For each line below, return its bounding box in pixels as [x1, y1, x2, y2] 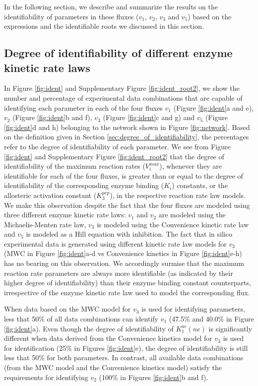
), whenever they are [159, 161, 222, 171]
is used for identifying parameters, [141, 304, 245, 314]
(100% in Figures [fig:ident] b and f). [99, 372, 208, 382]
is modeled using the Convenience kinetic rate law [97, 219, 249, 229]
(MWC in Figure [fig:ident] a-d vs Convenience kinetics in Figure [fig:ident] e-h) [4, 248, 242, 258]
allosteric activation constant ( [4, 190, 97, 200]
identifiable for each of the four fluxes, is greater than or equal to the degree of [4, 170, 243, 181]
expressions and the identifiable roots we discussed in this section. [4, 21, 204, 31]
